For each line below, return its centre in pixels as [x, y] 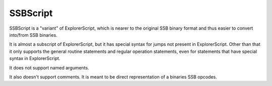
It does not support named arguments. [49, 67]
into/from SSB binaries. [33, 35]
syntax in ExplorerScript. [35, 58]
